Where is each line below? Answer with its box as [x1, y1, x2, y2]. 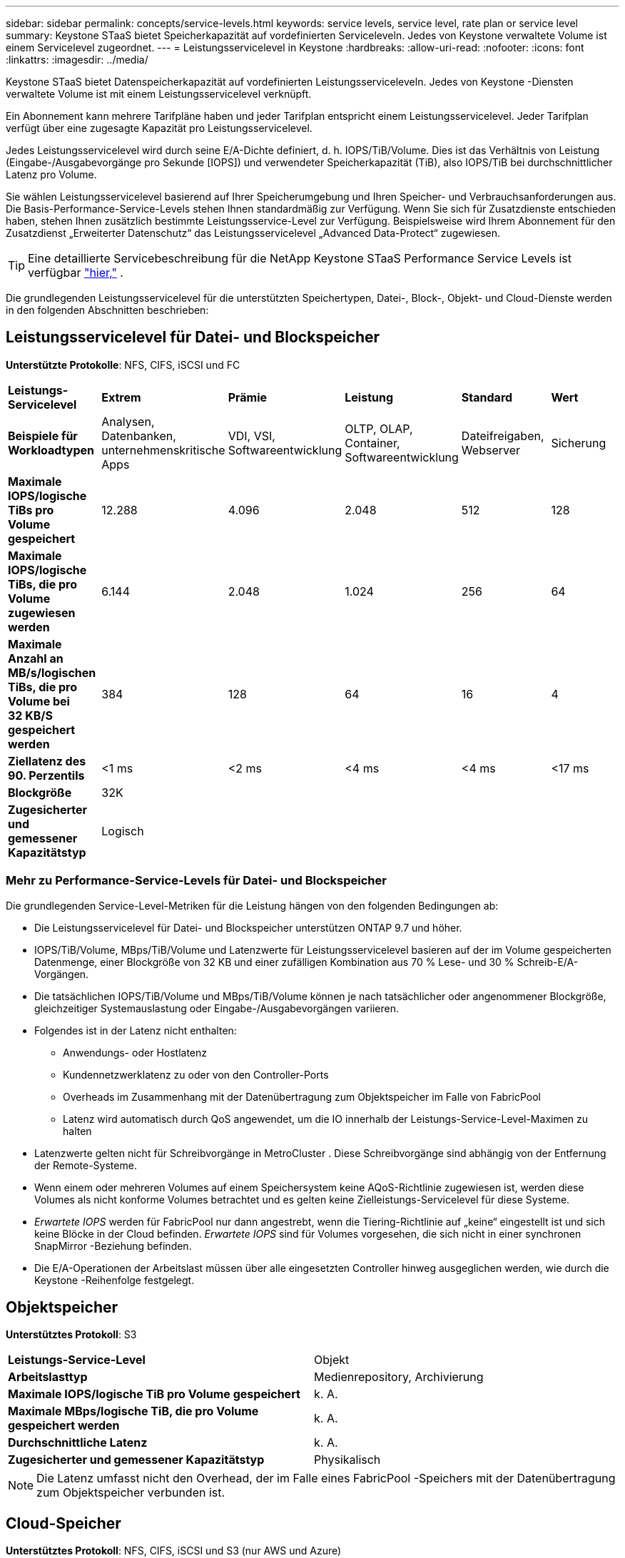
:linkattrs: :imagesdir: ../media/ [6, 54, 148, 66]
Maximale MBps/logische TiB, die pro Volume [8, 1404, 259, 1419]
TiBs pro [8, 502, 54, 517]
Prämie [228, 389, 268, 404]
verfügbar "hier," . [28, 265, 123, 280]
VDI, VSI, [228, 428, 275, 443]
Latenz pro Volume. [6, 168, 97, 180]
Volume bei [8, 693, 70, 708]
